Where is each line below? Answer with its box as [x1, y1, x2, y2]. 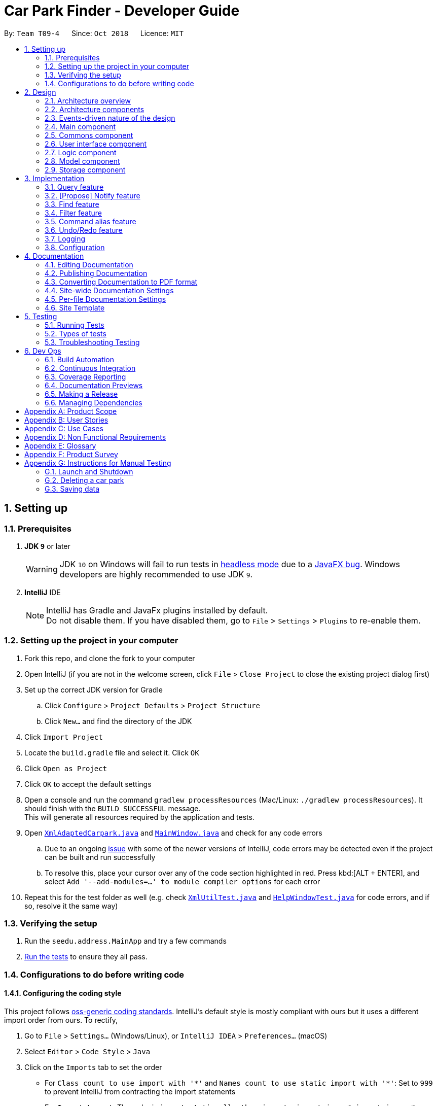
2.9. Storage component [45, 165, 126, 174]
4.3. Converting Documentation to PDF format [45, 277, 198, 286]
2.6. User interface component [45, 139, 147, 148]
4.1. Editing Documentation [45, 260, 133, 269]
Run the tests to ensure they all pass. [24, 952, 148, 961]
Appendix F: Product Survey [24, 450, 118, 459]
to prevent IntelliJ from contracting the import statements [45, 1087, 236, 1096]
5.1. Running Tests [45, 320, 104, 329]
